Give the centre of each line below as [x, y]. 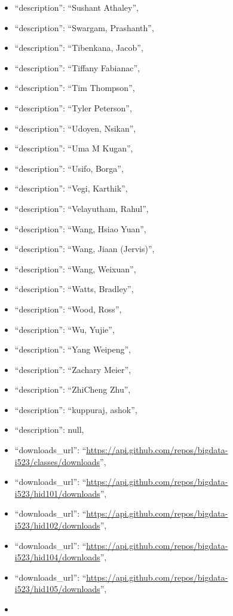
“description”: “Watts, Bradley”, [74, 289]
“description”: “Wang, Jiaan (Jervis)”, [85, 249]
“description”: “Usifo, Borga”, [69, 168]
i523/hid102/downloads [57, 525]
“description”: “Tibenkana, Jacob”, [79, 48]
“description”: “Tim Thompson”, [75, 88]
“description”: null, [49, 430]
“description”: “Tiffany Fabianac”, [77, 67]
